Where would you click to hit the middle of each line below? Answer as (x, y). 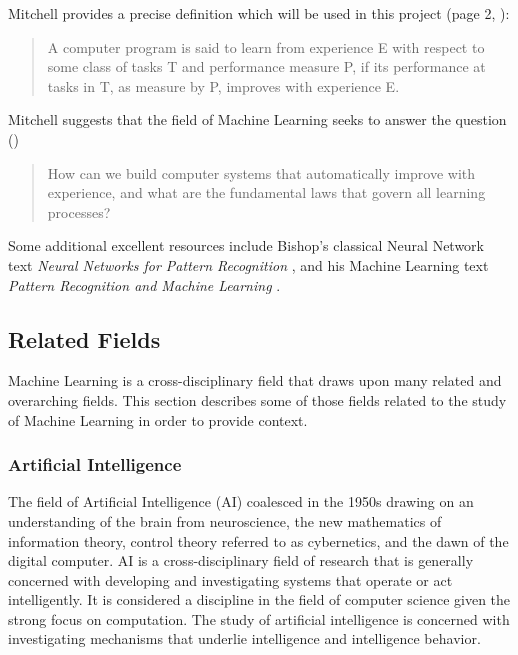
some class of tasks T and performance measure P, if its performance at (266, 66)
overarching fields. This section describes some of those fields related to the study (257, 399)
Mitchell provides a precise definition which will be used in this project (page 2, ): (259, 13)
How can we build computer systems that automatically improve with (261, 172)
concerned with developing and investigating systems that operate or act (230, 579)
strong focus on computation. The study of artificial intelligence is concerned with (259, 618)
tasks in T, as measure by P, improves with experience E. (223, 85)
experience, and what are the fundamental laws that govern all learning (266, 192)
